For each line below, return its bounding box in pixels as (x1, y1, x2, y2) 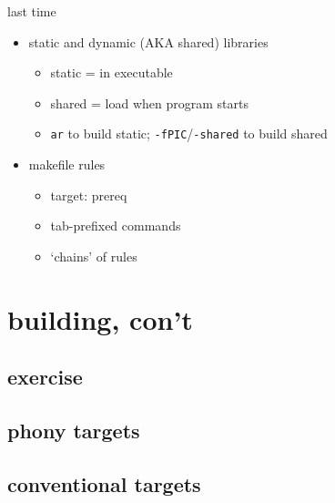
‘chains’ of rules (50, 246, 137, 265)
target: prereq (50, 185, 127, 204)
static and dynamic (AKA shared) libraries (28, 32, 269, 51)
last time (7, 2, 56, 20)
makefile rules (28, 155, 106, 174)
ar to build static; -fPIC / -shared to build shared (50, 124, 328, 143)
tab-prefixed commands (50, 216, 181, 235)
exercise (7, 363, 83, 391)
